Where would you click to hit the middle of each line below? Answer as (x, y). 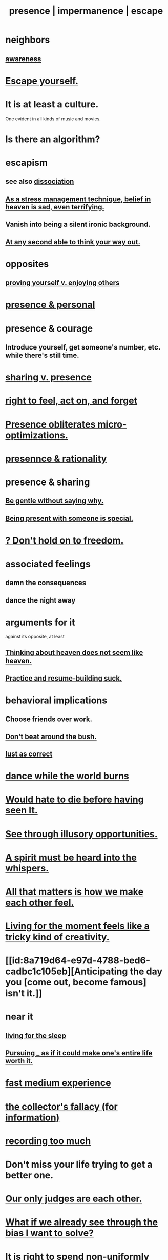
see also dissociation (40, 181)
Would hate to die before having (75, 799)
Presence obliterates (50, 424)
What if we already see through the (81, 1222)
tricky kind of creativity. (57, 937)
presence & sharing (48, 482)
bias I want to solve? (49, 1233)
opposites (27, 264)
